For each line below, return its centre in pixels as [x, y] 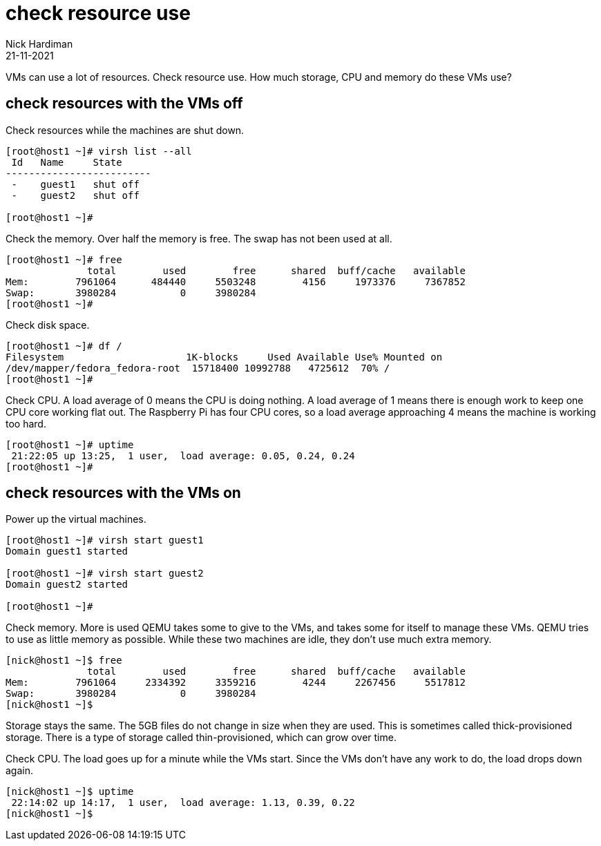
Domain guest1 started [67, 551]
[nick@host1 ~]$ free [64, 661]
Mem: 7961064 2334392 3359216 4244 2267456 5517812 [236, 683]
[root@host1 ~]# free [64, 259]
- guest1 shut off [75, 184]
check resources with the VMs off [124, 104]
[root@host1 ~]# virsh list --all [99, 151]
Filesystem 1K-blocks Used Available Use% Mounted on [224, 357]
